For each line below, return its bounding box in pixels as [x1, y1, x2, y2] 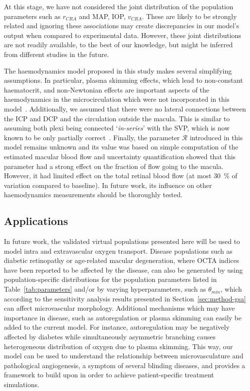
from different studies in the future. [4, 49, 109, 59]
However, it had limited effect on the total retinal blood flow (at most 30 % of [4, 170, 237, 181]
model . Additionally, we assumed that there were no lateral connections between [4, 103, 246, 113]
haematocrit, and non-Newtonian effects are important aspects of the [4, 84, 210, 94]
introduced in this [189, 132, 243, 142]
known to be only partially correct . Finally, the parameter [4, 132, 180, 142]
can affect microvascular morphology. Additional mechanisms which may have [4, 303, 235, 313]
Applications [4, 213, 68, 228]
